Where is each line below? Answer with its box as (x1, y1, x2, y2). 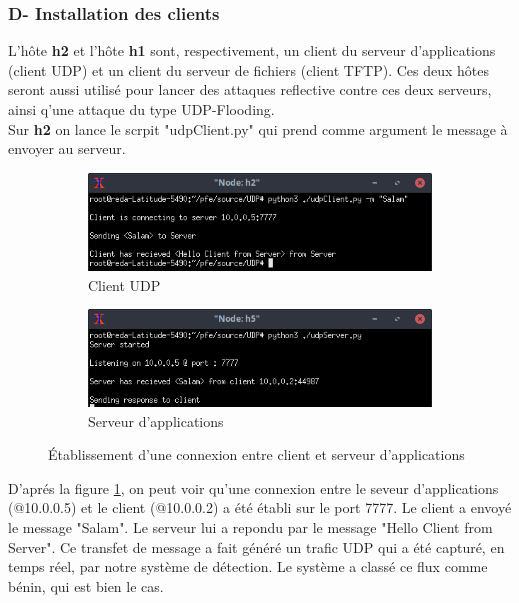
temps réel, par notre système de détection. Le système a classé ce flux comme (8, 556, 488, 577)
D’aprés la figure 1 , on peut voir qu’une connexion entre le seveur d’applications (8, 477, 499, 498)
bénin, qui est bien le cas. (8, 575, 164, 596)
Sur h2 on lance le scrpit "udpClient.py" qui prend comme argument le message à (8, 118, 508, 139)
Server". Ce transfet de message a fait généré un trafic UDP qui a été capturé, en (8, 536, 505, 557)
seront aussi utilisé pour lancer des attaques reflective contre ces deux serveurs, (8, 79, 492, 100)
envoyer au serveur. (8, 138, 126, 159)
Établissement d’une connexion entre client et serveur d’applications (48, 444, 465, 465)
